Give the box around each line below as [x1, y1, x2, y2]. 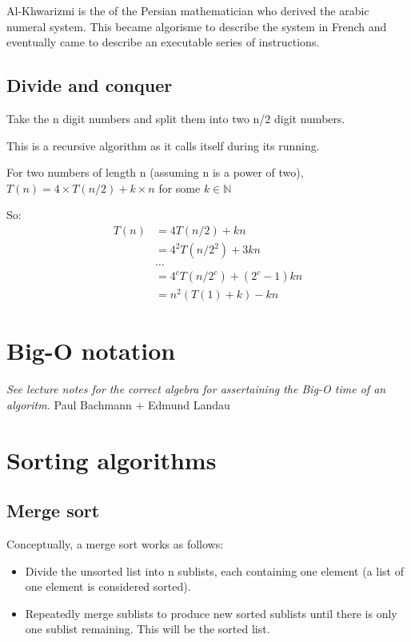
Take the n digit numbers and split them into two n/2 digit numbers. [6, 110, 345, 126]
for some [158, 179, 201, 196]
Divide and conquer [6, 73, 173, 98]
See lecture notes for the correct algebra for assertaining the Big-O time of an [6, 381, 386, 397]
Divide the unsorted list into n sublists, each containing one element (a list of [25, 562, 404, 579]
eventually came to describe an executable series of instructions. [6, 34, 320, 50]
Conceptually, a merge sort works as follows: [6, 536, 224, 552]
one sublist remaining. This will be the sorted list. [25, 620, 270, 637]
